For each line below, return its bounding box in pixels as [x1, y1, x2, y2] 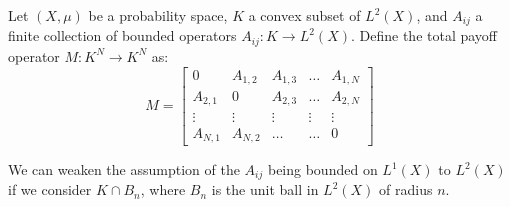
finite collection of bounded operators [8, 25, 237, 46]
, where [140, 179, 186, 200]
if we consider [8, 179, 92, 200]
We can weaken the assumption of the [8, 159, 240, 179]
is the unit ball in [211, 179, 319, 200]
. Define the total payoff [351, 25, 498, 46]
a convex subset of [248, 5, 361, 25]
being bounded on [267, 159, 378, 179]
